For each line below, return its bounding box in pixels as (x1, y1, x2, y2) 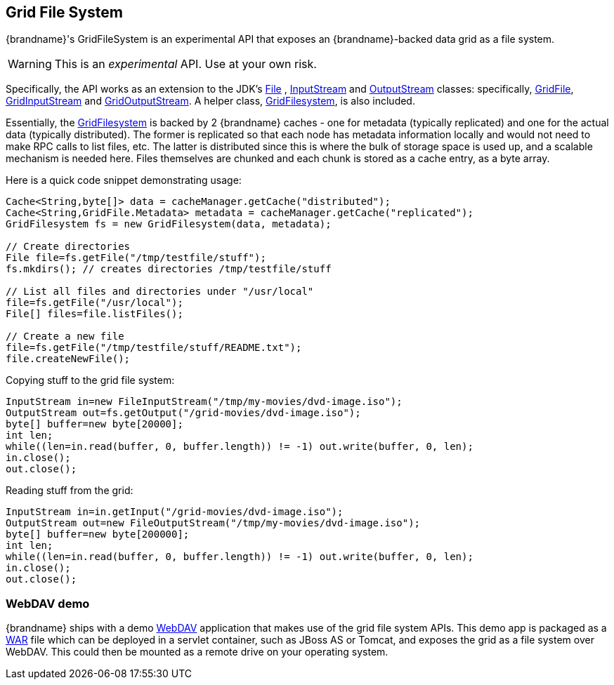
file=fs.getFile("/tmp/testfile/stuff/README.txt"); (6, 342, 302, 354)
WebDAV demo (6, 596, 90, 611)
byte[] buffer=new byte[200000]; (6, 528, 190, 540)
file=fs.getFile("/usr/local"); (6, 297, 183, 309)
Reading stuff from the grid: (6, 484, 133, 497)
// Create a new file (6, 331, 124, 342)
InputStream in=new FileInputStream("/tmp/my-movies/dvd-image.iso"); (6, 396, 403, 408)
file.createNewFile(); (6, 353, 131, 365)
